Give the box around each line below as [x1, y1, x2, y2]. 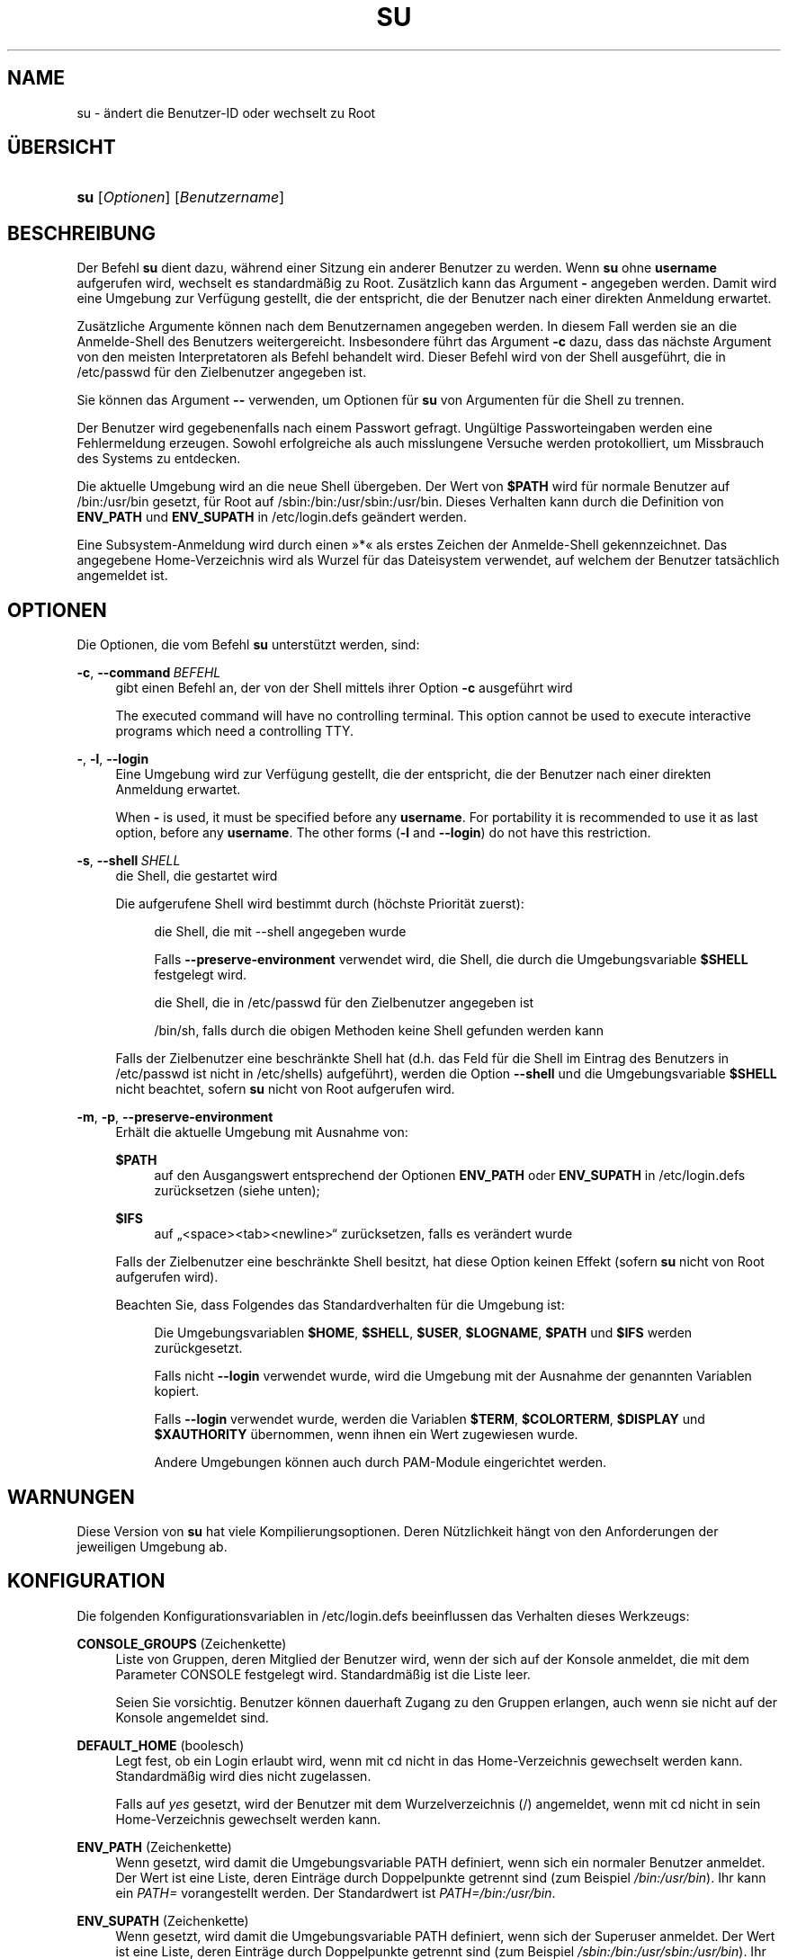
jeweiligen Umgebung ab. [76, 1538, 228, 1554]
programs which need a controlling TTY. [115, 723, 354, 739]
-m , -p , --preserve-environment [76, 1109, 273, 1125]
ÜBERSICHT [7, 136, 116, 159]
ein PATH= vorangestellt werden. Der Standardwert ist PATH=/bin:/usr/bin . [115, 1884, 556, 1901]
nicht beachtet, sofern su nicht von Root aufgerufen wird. [115, 1081, 455, 1097]
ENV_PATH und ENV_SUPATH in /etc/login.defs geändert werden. [76, 509, 467, 525]
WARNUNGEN [7, 1485, 135, 1508]
